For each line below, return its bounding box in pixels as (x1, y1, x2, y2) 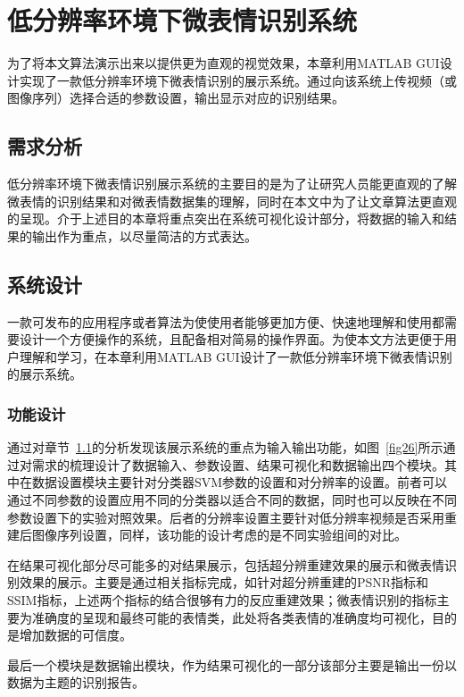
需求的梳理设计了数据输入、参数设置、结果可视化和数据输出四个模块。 (31, 455, 444, 474)
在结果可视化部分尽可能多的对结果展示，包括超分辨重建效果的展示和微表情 (7, 555, 444, 574)
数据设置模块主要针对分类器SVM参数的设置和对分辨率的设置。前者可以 (31, 473, 448, 491)
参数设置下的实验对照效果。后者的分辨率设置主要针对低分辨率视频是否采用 (7, 508, 444, 526)
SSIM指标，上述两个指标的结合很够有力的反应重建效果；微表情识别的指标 (7, 591, 437, 609)
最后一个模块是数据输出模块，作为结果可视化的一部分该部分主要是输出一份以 (7, 655, 457, 674)
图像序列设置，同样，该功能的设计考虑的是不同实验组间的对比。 (31, 525, 407, 544)
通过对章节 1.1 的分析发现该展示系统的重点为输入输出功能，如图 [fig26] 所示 (7, 438, 443, 457)
